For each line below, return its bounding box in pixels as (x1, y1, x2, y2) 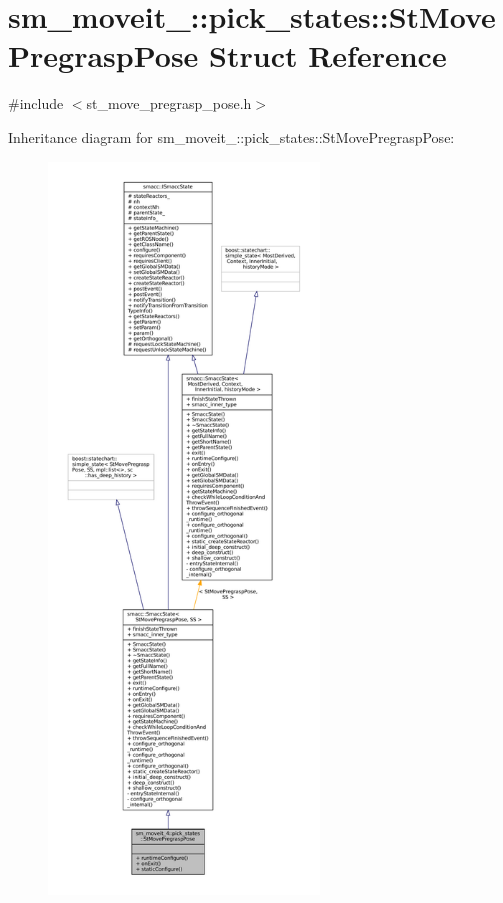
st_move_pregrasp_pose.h (86, 93, 252, 114)
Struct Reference (209, 35, 447, 76)
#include (8, 93, 64, 114)
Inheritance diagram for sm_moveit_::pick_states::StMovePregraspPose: (8, 126, 455, 147)
